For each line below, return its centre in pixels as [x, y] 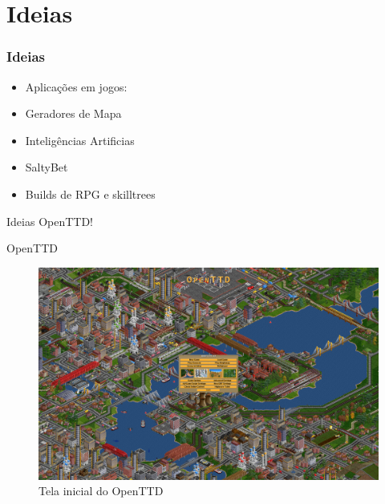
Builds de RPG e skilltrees [90, 194]
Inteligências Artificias [80, 140]
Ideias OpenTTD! [50, 221]
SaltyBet [47, 167]
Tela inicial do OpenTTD [101, 491]
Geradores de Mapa [73, 113]
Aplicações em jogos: [76, 86]
